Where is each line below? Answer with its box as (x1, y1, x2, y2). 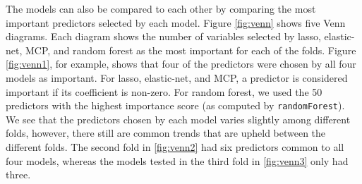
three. (6, 167, 31, 182)
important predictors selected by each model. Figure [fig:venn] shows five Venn (6, 15, 346, 30)
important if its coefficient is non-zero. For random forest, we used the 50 (6, 84, 322, 99)
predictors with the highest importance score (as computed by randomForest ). (6, 98, 345, 113)
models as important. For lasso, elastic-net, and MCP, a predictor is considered (6, 70, 348, 85)
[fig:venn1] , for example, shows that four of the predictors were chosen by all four (6, 56, 356, 71)
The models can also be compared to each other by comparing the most (6, 1, 316, 16)
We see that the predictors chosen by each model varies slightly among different (6, 111, 351, 126)
